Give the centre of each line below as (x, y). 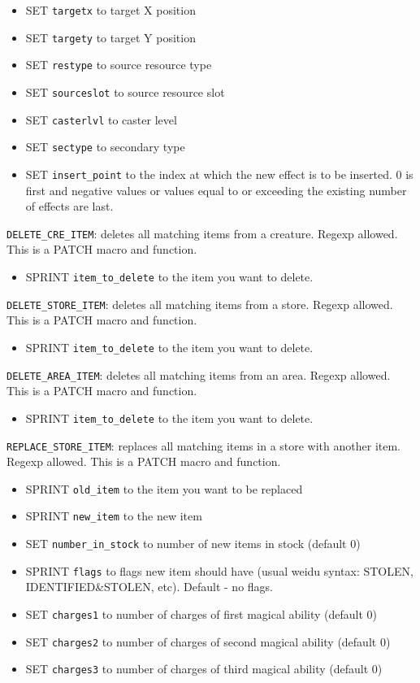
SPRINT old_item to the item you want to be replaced (164, 488)
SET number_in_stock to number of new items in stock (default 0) (193, 544)
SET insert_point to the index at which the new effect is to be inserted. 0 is (219, 174)
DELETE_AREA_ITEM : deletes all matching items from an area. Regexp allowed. (199, 374)
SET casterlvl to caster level (101, 119)
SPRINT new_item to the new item (114, 516)
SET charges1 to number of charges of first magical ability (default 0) (201, 613)
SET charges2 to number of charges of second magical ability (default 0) (208, 641)
